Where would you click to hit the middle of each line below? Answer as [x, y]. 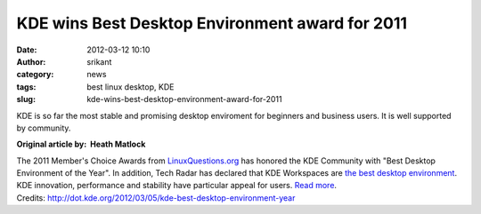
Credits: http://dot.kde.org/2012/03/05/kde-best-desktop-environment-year [156, 198]
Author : [31, 61]
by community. [44, 128]
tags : [26, 87]
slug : [26, 99]
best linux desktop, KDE [130, 87]
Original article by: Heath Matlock [81, 144]
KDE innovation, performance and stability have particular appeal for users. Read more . [177, 186]
